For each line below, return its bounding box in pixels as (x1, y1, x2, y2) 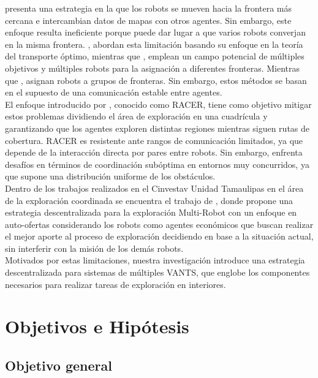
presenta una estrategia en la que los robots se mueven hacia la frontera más (5, 2, 292, 14)
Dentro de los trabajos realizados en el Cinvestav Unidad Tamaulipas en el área (5, 181, 304, 194)
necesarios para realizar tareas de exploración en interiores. (5, 278, 226, 290)
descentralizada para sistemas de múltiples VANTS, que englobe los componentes (5, 266, 310, 279)
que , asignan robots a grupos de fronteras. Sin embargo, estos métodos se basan (5, 74, 307, 86)
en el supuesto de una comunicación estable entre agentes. (5, 86, 222, 99)
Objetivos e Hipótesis (5, 314, 189, 339)
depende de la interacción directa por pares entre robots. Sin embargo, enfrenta (5, 146, 303, 159)
